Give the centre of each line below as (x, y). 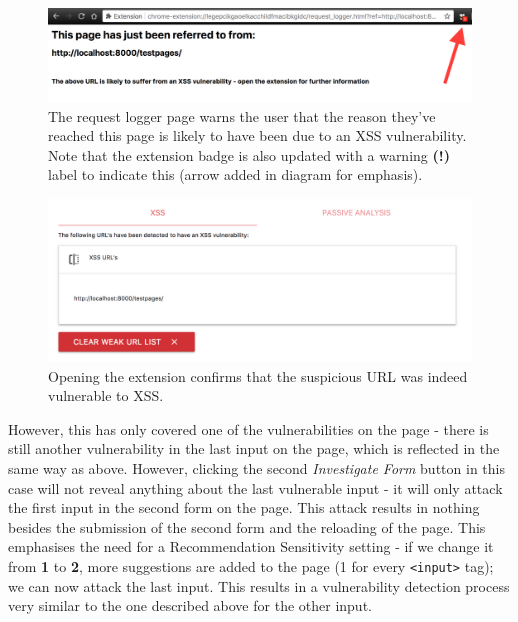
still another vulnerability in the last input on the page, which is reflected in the (254, 448)
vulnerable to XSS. (106, 395)
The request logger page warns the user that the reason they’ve (242, 115)
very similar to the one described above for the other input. (190, 605)
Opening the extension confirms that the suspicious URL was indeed (258, 375)
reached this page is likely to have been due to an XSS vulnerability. (257, 135)
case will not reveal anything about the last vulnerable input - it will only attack (255, 487)
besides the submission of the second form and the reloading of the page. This (247, 526)
